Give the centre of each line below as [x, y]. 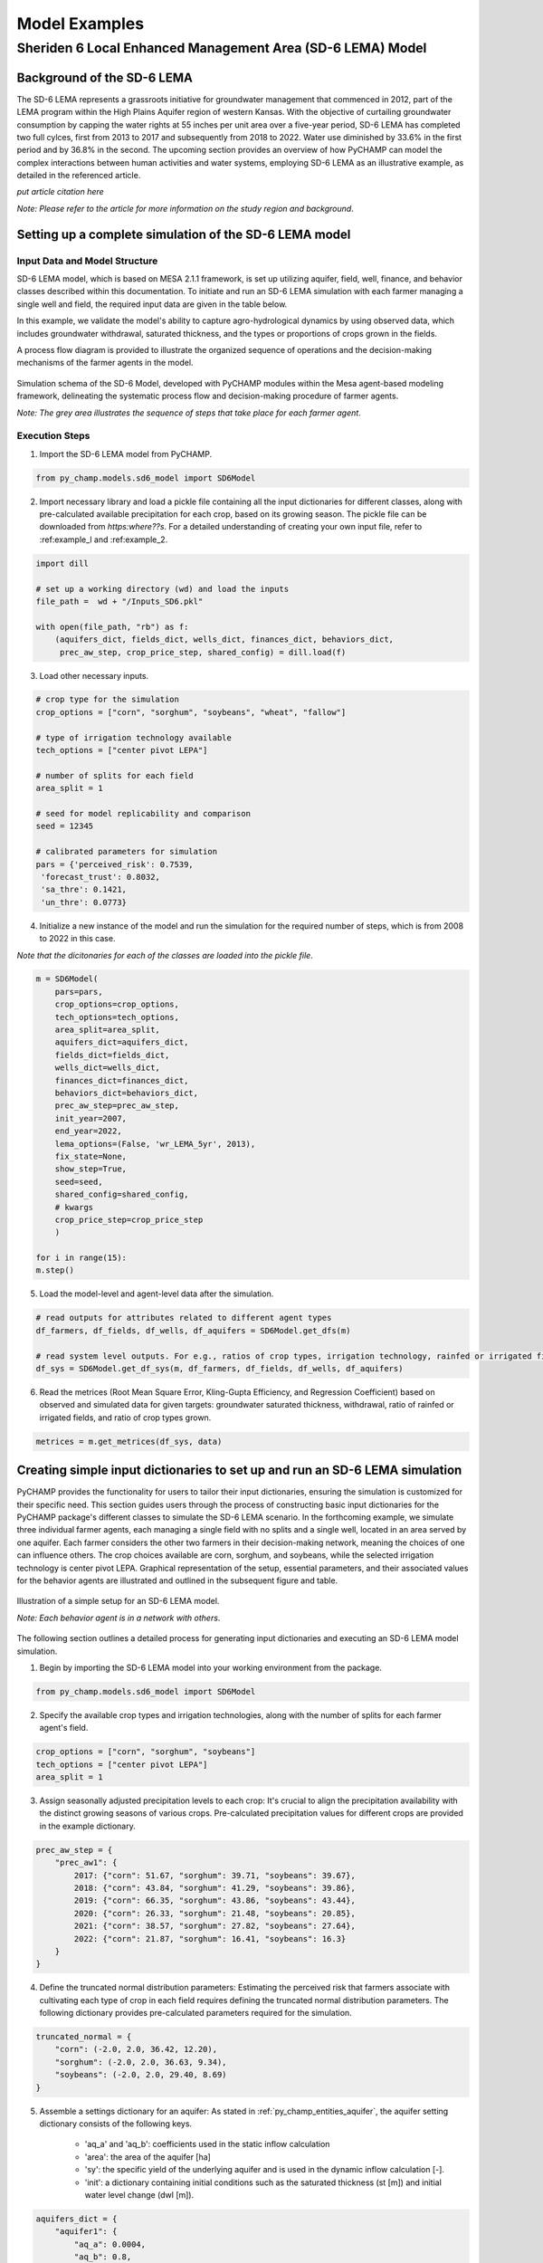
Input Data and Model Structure [87, 261]
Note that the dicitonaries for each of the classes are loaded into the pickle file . [165, 955]
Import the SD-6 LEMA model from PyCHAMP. [126, 454]
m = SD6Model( [67, 979]
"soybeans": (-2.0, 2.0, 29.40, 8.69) [141, 2075]
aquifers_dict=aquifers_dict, [122, 1042]
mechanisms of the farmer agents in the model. [105, 363]
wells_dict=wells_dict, [107, 1068]
